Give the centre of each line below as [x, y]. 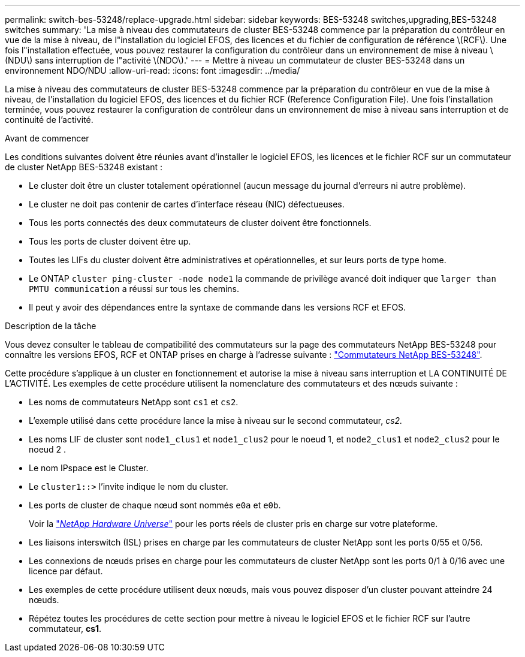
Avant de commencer [47, 138]
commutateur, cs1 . [65, 629]
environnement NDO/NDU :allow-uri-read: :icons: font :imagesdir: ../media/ [153, 70]
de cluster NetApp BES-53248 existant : [84, 167]
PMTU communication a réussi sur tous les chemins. [134, 289]
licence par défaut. [66, 571]
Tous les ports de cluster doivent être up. [110, 241]
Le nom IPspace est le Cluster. [89, 468]
